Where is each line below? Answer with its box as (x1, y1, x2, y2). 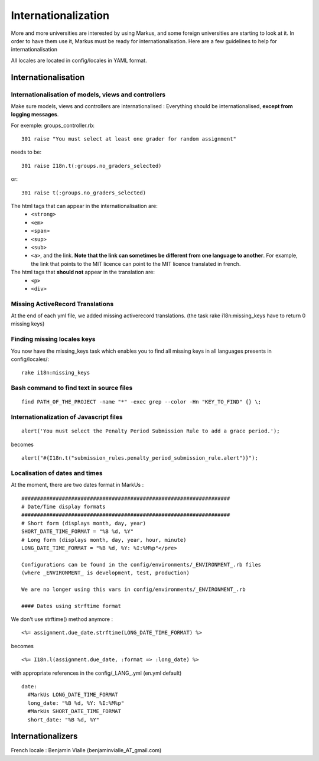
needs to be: (11, 148, 42, 156)
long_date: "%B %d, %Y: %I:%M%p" (27, 700, 125, 706)
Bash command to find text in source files (11, 384, 133, 392)
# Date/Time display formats (21, 503, 106, 510)
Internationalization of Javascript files (11, 413, 123, 421)
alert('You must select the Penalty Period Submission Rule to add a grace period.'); (21, 428, 280, 434)
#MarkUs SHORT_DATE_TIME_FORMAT (27, 708, 121, 715)
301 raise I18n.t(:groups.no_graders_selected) (21, 162, 162, 169)
